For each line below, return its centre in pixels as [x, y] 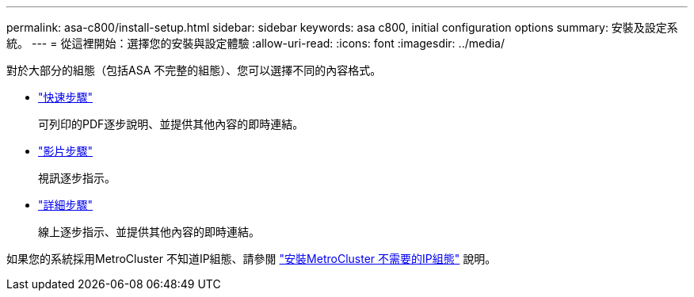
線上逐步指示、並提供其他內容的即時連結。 [149, 232]
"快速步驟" [66, 97]
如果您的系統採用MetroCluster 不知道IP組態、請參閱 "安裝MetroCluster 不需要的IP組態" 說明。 [252, 259]
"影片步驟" [66, 151]
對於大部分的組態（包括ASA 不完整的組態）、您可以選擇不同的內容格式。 [194, 70]
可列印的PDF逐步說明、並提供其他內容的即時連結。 [171, 124]
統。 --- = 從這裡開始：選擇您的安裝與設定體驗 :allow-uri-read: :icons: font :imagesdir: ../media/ [256, 43]
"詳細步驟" [66, 205]
